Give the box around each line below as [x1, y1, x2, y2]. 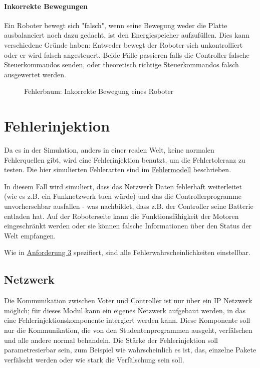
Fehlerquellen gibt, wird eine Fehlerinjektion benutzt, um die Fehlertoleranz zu [4, 154, 245, 165]
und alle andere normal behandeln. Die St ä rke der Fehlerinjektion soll [4, 334, 218, 345]
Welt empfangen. [4, 230, 56, 240]
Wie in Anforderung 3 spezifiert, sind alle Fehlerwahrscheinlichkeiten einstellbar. [4, 247, 250, 258]
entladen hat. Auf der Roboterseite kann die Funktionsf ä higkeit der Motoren [4, 210, 239, 221]
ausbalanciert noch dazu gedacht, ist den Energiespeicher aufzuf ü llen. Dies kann [4, 30, 250, 40]
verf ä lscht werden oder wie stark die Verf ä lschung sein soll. [4, 354, 184, 364]
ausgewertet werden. [4, 69, 66, 79]
